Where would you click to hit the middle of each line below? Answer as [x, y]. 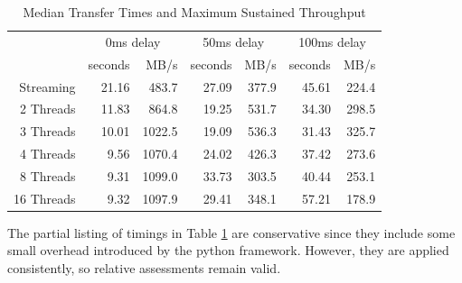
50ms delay [234, 41]
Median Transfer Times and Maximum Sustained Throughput [194, 12]
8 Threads [48, 175]
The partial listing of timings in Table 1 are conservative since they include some [231, 232]
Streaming [47, 86]
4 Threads [48, 154]
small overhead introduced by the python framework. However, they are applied [228, 250]
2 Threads [48, 109]
